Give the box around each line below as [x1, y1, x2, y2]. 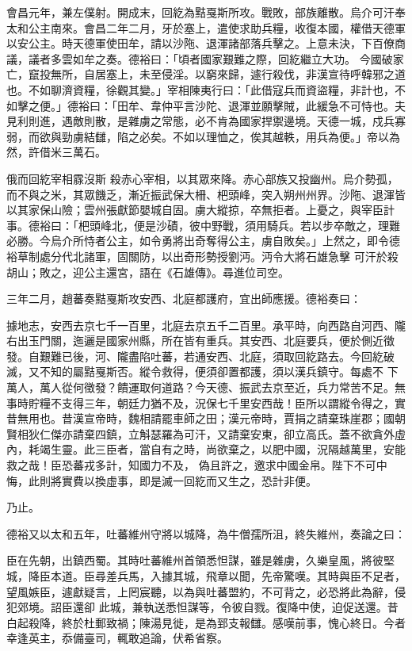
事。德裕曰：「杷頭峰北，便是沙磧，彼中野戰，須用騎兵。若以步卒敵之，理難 [6, 216, 400, 233]
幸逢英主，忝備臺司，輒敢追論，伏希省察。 [6, 630, 228, 646]
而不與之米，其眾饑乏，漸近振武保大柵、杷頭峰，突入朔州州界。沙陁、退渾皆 [6, 186, 406, 202]
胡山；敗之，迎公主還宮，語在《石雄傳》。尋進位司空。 [6, 263, 289, 280]
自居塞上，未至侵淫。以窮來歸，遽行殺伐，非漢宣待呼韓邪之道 [83, 66, 406, 82]
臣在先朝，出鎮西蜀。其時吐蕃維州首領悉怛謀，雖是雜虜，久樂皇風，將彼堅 [6, 552, 395, 569]
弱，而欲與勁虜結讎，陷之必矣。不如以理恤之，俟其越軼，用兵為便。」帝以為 [6, 128, 400, 144]
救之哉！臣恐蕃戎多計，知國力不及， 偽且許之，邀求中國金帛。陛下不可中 [6, 457, 387, 473]
